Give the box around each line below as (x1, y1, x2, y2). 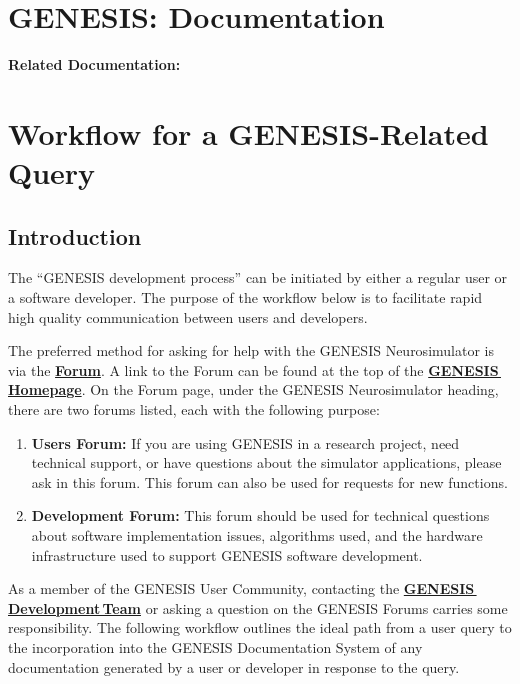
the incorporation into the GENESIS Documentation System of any (8, 636, 423, 657)
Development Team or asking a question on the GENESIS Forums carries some (8, 597, 508, 618)
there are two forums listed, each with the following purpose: (8, 399, 380, 420)
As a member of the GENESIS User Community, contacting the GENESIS (8, 578, 475, 599)
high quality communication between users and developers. (8, 306, 368, 327)
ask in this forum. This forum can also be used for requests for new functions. (31, 471, 508, 492)
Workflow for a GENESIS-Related (8, 112, 489, 153)
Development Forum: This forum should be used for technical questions (31, 505, 490, 526)
